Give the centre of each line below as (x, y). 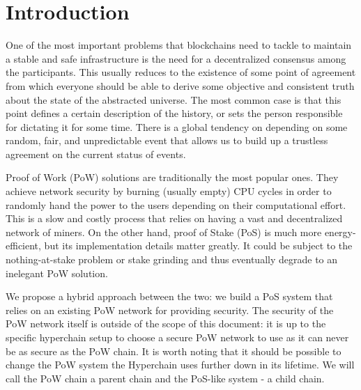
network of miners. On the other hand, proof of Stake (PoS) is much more (164, 232)
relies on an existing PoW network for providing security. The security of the (170, 310)
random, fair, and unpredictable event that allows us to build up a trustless (167, 140)
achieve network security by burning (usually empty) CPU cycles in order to (169, 191)
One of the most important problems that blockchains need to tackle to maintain (179, 45)
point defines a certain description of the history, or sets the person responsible (174, 113)
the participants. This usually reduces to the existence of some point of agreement (181, 72)
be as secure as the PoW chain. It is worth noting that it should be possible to (174, 351)
